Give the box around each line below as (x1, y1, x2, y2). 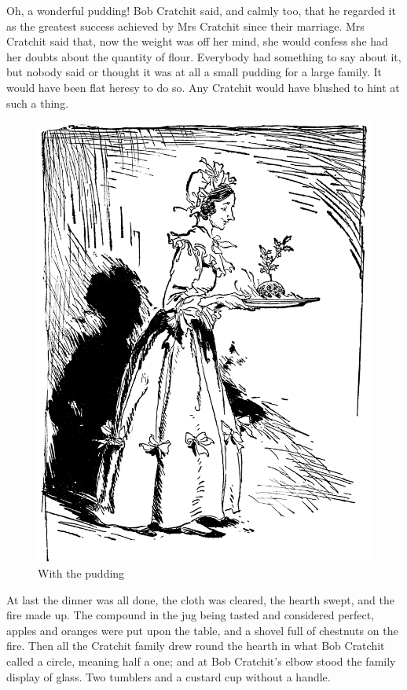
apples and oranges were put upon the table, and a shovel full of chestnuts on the (6, 622, 398, 638)
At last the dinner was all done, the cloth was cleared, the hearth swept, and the (6, 591, 394, 607)
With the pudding (38, 564, 125, 581)
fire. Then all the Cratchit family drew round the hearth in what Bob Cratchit (6, 637, 385, 654)
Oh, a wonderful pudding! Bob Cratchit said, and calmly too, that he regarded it (6, 2, 396, 18)
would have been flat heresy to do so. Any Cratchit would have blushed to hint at (6, 79, 400, 95)
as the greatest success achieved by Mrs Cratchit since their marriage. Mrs (6, 17, 365, 34)
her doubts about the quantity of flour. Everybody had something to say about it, (6, 48, 401, 64)
